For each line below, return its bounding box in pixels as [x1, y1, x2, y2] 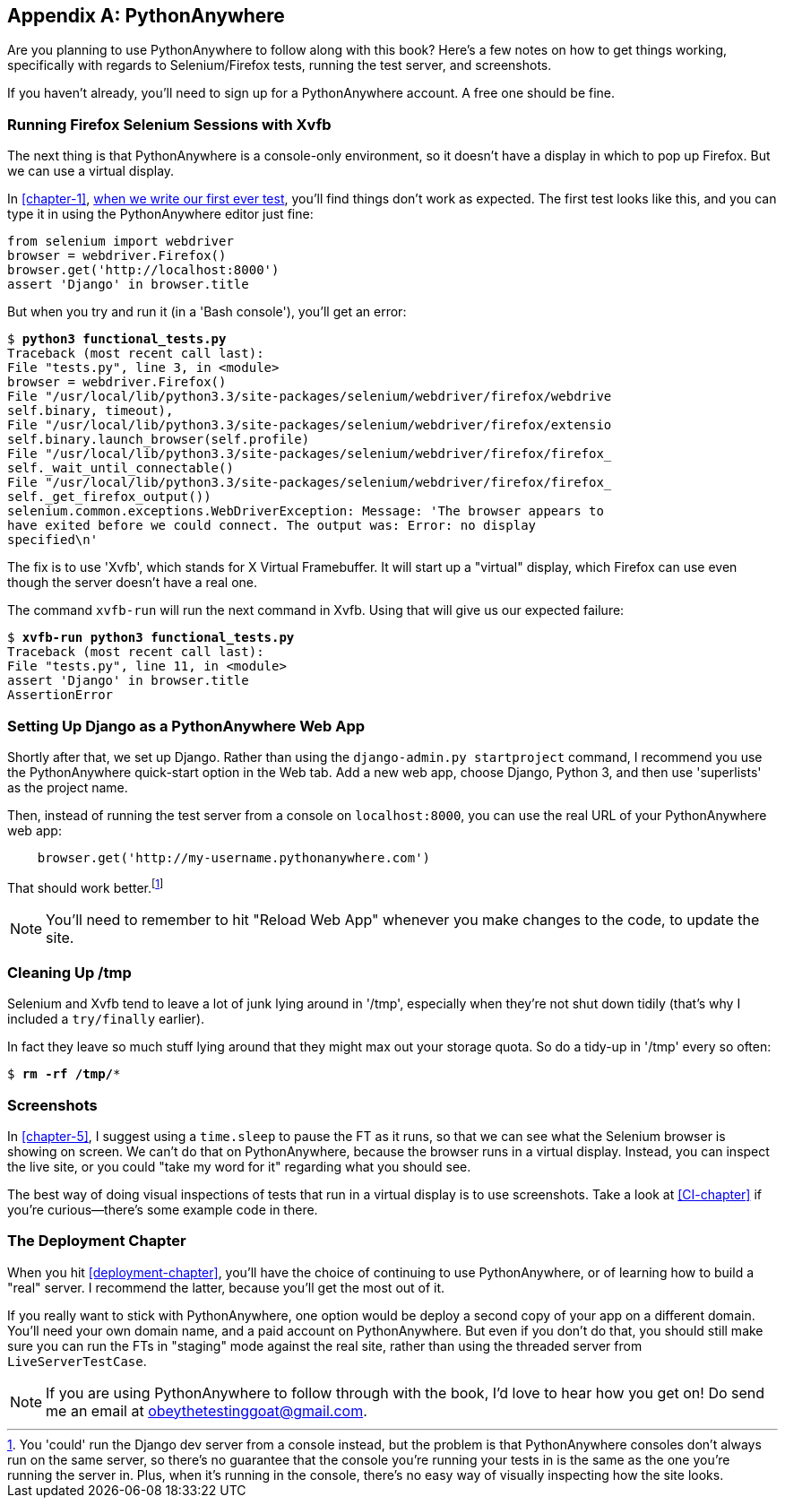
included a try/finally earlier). [7, 1011, 205, 1027]
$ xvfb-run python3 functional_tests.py [7, 630, 295, 645]
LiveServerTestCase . [7, 1353, 147, 1369]
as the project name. [7, 779, 128, 795]
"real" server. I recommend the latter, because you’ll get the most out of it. [7, 1279, 445, 1295]
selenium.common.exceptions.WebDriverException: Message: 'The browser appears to [7, 504, 604, 519]
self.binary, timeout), [7, 403, 174, 419]
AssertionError [7, 688, 114, 703]
